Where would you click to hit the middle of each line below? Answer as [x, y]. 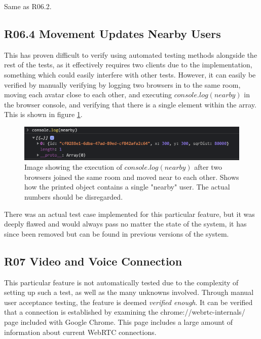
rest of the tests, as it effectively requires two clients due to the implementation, [128, 65]
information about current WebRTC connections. [80, 332]
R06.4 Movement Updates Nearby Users [113, 33]
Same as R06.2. [28, 6]
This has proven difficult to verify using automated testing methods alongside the [131, 54]
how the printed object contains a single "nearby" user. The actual [127, 187]
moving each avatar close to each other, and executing [88, 95]
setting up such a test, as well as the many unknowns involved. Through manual [129, 292]
